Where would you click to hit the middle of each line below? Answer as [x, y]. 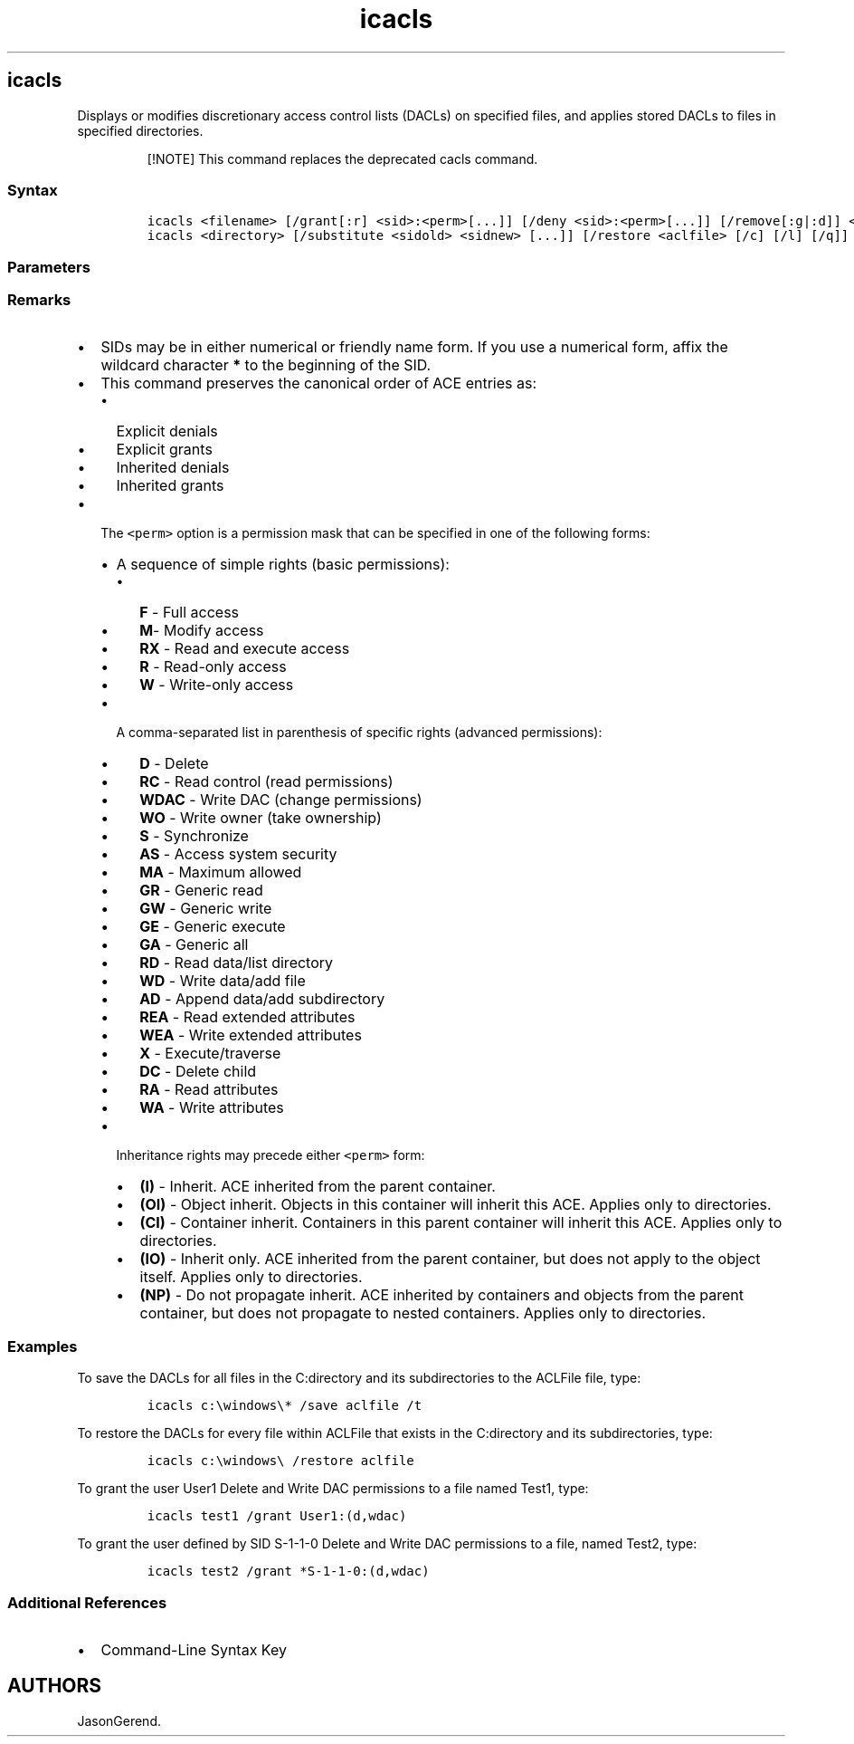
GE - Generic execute [213, 927]
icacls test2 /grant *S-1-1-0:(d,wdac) [288, 1572]
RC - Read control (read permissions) [266, 782]
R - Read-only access [213, 667]
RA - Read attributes [209, 1090]
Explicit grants [164, 450]
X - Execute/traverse [210, 1054]
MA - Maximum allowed [221, 872]
